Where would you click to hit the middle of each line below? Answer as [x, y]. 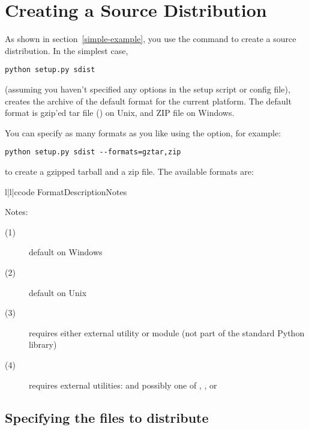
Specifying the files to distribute [107, 417]
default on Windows [66, 252]
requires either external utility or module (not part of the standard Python [167, 332]
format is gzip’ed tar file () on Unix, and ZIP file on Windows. [120, 113]
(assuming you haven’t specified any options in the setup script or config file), [148, 89]
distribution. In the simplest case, [67, 50]
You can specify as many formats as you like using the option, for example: [143, 132]
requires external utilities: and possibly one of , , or [123, 385]
